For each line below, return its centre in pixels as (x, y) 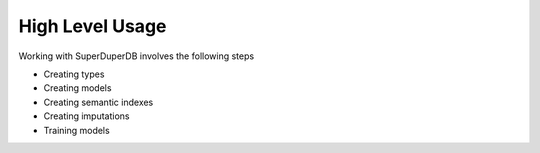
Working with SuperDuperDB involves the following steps (136, 56)
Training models (76, 130)
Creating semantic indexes (98, 102)
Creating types (74, 74)
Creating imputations (86, 116)
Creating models (77, 88)
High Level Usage (92, 26)
